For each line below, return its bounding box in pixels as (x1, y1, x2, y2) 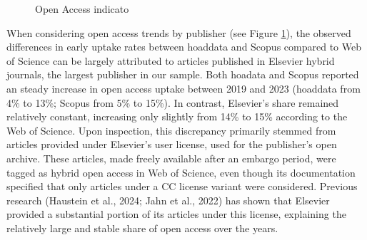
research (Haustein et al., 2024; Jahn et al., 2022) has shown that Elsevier (6, 192, 330, 207)
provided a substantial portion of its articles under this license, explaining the (6, 207, 346, 221)
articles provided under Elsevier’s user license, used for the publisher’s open (6, 137, 337, 152)
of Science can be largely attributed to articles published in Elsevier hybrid (6, 53, 335, 68)
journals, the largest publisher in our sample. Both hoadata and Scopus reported (6, 67, 359, 82)
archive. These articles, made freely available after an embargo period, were (6, 150, 336, 165)
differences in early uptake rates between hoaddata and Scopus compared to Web (6, 39, 361, 54)
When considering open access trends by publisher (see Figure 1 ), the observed (6, 25, 351, 40)
